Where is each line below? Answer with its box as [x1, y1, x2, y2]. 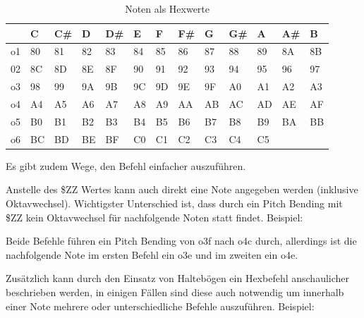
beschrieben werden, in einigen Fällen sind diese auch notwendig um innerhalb [6, 284, 344, 299]
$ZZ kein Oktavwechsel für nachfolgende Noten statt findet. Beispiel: [6, 209, 303, 224]
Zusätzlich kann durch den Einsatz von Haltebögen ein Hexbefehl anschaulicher [6, 271, 350, 286]
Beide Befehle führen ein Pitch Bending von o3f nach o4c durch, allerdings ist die [6, 233, 357, 248]
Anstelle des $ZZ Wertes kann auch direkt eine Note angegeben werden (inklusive [6, 182, 358, 197]
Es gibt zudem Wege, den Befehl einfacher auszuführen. [6, 158, 246, 173]
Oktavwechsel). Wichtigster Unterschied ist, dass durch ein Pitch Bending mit [6, 195, 343, 210]
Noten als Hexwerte [125, 1, 210, 16]
